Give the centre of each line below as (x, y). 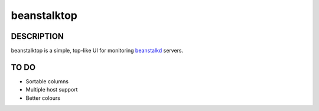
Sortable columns (47, 81)
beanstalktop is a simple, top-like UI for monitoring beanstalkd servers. (97, 51)
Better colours (43, 98)
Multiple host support (52, 90)
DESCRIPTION (38, 36)
